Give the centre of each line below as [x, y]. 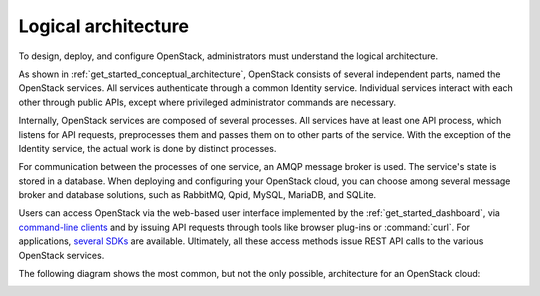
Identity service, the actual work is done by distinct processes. [147, 148]
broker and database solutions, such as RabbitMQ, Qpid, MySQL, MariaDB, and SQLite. [197, 195]
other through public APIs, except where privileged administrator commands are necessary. [207, 102]
